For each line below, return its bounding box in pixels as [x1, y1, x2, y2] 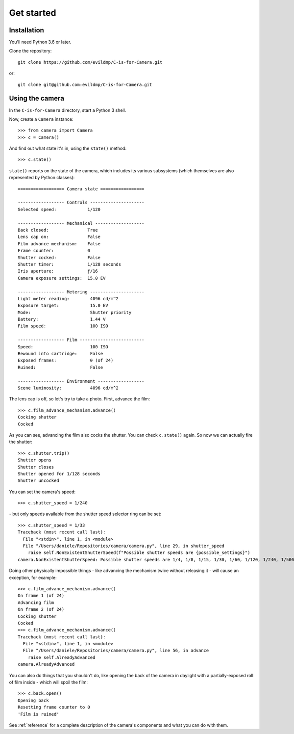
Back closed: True [18, 227, 98, 233]
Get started [9, 7, 56, 18]
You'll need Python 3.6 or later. [9, 39, 72, 45]
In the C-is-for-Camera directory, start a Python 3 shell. [9, 107, 126, 113]
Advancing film [18, 600, 54, 605]
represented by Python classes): [9, 175, 75, 181]
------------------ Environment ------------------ [18, 378, 145, 384]
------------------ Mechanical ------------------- [18, 220, 145, 226]
